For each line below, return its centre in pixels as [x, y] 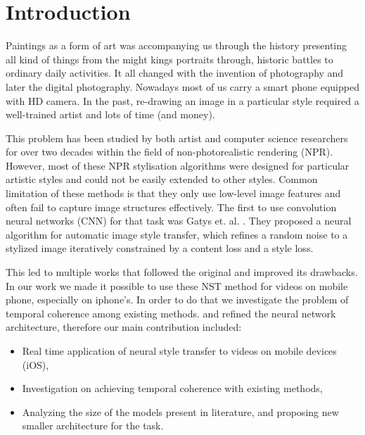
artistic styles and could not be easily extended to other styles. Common [162, 179]
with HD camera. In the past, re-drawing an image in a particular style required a [182, 100]
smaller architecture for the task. [93, 425]
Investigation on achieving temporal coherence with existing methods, [172, 388]
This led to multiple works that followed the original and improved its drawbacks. [182, 272]
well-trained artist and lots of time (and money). [110, 114]
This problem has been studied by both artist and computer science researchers [177, 138]
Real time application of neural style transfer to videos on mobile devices [179, 351]
